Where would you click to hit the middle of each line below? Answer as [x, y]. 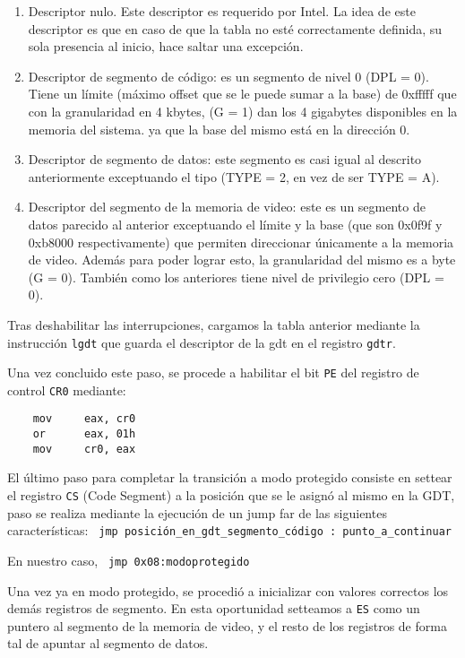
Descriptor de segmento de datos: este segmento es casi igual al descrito [225, 159]
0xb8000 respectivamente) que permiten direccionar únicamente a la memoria [241, 242]
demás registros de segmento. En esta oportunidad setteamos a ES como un [214, 608]
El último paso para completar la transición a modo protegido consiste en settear [230, 477]
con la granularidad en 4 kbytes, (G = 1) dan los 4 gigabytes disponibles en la [243, 111]
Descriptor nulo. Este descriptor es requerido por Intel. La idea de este [222, 11]
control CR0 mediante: [67, 390]
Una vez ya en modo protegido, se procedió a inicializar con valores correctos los [228, 590]
